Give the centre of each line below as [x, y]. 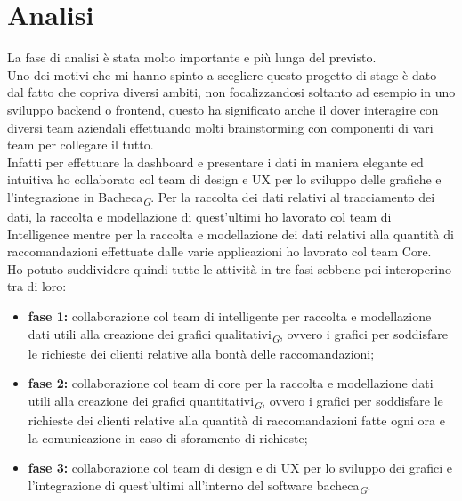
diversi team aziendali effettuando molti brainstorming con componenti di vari [220, 127]
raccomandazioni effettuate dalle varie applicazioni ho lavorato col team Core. [219, 251]
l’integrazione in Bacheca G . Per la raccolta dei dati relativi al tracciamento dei [221, 198]
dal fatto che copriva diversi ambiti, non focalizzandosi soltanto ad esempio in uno [231, 92]
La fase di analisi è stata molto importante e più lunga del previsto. [192, 57]
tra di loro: [37, 286]
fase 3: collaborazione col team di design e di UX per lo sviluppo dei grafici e [240, 468]
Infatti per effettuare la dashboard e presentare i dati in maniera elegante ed [215, 162]
